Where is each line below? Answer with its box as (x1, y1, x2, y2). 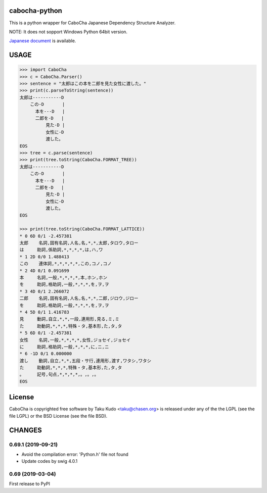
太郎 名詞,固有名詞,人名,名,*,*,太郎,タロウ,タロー (19, 240, 138, 246)
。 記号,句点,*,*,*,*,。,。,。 (19, 372, 99, 377)
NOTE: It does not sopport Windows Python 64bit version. (9, 29, 128, 35)
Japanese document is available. (9, 38, 76, 44)
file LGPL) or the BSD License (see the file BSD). (9, 413, 108, 419)
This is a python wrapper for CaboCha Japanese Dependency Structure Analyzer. (9, 20, 176, 26)
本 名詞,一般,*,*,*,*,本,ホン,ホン (19, 275, 107, 281)
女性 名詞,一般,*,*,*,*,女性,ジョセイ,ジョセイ (19, 337, 131, 343)
